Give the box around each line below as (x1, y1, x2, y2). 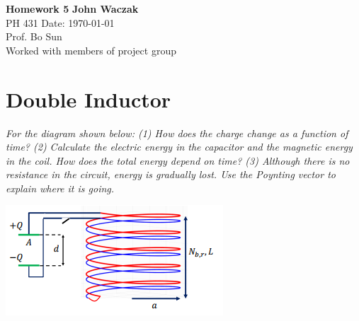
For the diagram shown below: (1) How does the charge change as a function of (6, 125, 348, 140)
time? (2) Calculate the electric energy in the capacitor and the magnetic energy (6, 139, 353, 154)
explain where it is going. (6, 180, 115, 195)
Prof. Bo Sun (6, 29, 62, 44)
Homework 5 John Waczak (6, 1, 139, 16)
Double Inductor (6, 84, 171, 113)
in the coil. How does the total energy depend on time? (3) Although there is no (6, 153, 350, 168)
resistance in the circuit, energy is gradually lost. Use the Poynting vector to (6, 167, 336, 182)
